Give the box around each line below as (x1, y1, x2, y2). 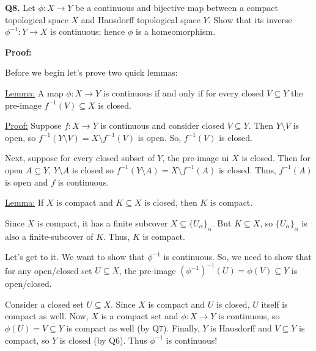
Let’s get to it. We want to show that (5, 250, 145, 263)
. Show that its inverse (208, 13, 292, 26)
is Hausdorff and (210, 321, 272, 334)
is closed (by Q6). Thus (59, 333, 147, 346)
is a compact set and (101, 309, 178, 322)
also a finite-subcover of (5, 230, 94, 242)
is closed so (72, 163, 114, 176)
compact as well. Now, (5, 309, 89, 322)
